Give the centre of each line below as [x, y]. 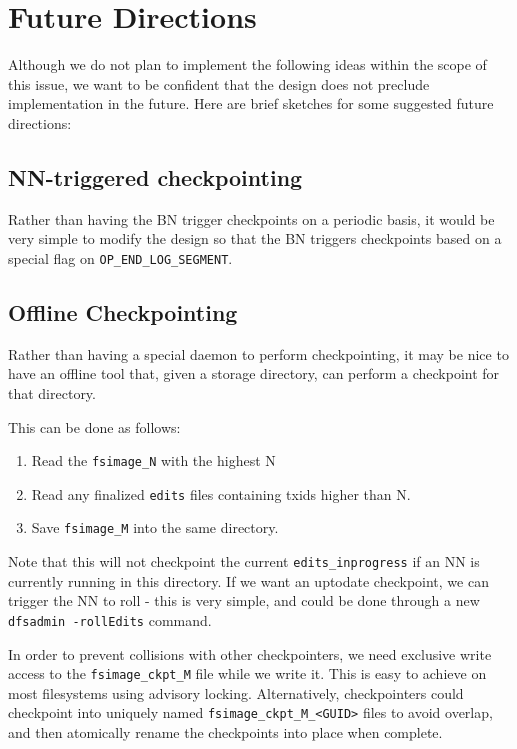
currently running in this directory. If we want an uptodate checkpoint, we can [248, 580]
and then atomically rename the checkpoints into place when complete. [225, 732]
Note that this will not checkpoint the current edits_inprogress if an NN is [244, 561]
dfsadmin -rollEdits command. [110, 619]
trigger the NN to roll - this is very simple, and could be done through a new [244, 600]
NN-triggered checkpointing [155, 176]
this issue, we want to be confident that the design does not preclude [219, 83]
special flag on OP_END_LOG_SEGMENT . [120, 257]
